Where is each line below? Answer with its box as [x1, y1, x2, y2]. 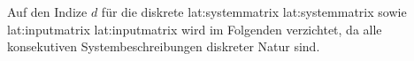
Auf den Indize [7, 3, 88, 20]
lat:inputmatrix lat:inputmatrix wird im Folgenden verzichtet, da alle [7, 19, 382, 38]
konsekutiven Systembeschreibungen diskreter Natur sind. [7, 37, 320, 56]
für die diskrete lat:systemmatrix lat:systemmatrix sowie [101, 3, 407, 20]
